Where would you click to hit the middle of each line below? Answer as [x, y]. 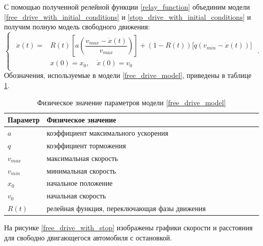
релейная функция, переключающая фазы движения [126, 208]
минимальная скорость [81, 170]
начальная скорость [76, 196]
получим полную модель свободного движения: [77, 27]
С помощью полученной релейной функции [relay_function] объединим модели [127, 7]
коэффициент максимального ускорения [107, 133]
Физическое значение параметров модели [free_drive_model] [131, 102]
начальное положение [80, 183]
